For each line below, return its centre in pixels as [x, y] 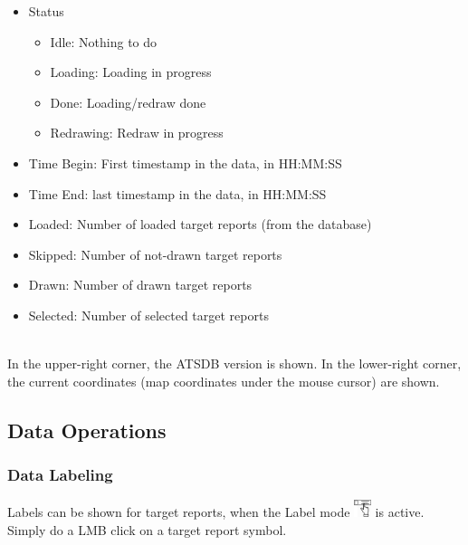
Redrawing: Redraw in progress [137, 133]
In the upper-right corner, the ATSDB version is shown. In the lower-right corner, [234, 363]
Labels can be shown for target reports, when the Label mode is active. [216, 512]
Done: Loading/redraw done [128, 102]
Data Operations [87, 430]
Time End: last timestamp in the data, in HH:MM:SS [177, 193]
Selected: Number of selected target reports [148, 315]
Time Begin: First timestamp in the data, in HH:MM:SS [185, 163]
